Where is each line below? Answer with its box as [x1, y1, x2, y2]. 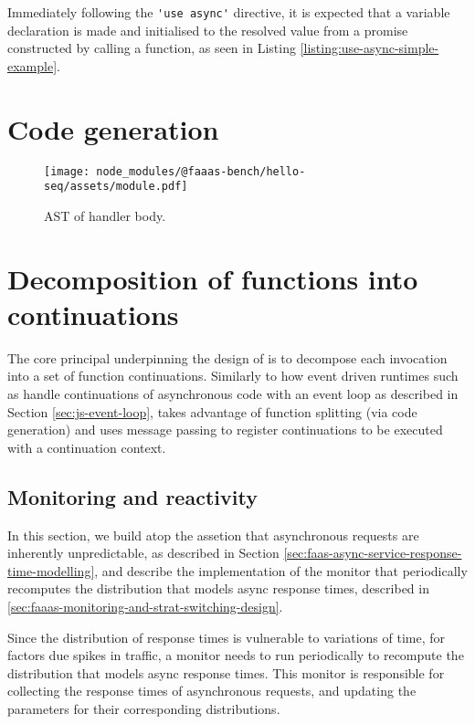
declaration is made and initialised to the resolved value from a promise [7, 20, 408, 39]
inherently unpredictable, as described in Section [7, 543, 280, 562]
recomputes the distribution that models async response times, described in [7, 579, 429, 598]
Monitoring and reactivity [7, 482, 258, 510]
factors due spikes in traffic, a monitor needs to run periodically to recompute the [7, 645, 464, 665]
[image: [44, 164, 90, 178]
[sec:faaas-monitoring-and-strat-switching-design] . [7, 596, 283, 615]
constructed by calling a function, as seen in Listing [7, 38, 296, 58]
